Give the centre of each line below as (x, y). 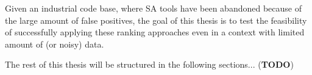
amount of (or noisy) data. (55, 44)
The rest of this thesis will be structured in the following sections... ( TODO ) (149, 64)
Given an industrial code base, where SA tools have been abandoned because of (153, 8)
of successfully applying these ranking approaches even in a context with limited (155, 32)
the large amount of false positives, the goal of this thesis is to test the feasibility (156, 20)
